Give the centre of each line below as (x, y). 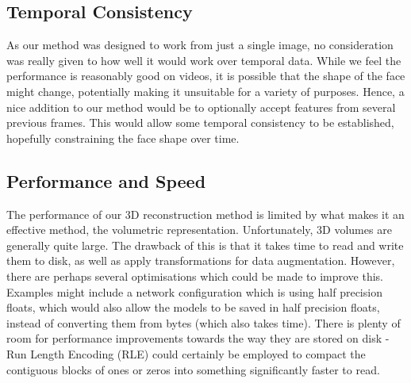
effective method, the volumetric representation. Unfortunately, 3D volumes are (199, 230)
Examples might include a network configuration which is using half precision (194, 291)
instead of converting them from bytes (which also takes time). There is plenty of (204, 322)
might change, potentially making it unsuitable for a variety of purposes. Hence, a (205, 91)
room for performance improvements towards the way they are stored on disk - (198, 338)
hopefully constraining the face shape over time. (123, 138)
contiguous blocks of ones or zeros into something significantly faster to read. (193, 369)
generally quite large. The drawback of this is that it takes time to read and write (205, 245)
